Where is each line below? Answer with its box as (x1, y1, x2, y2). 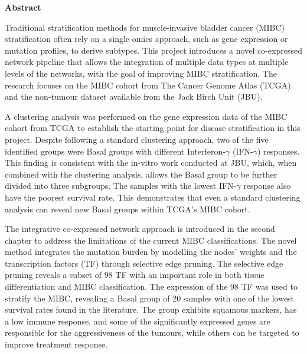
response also (243, 179, 291, 192)
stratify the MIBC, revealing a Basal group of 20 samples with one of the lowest (5, 291, 295, 304)
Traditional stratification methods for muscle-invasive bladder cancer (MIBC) (5, 21, 285, 33)
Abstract (5, 1, 41, 13)
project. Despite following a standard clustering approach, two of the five (5, 133, 269, 145)
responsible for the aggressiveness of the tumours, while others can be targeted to (5, 326, 299, 339)
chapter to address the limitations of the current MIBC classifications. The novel (5, 234, 297, 246)
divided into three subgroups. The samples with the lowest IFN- (5, 179, 237, 192)
